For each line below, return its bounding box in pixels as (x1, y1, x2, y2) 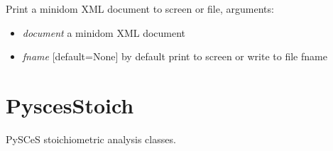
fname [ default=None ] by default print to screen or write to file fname (22, 49, 327, 64)
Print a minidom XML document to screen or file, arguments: (6, 1, 274, 16)
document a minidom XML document (22, 25, 186, 40)
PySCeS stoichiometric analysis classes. (6, 131, 176, 146)
